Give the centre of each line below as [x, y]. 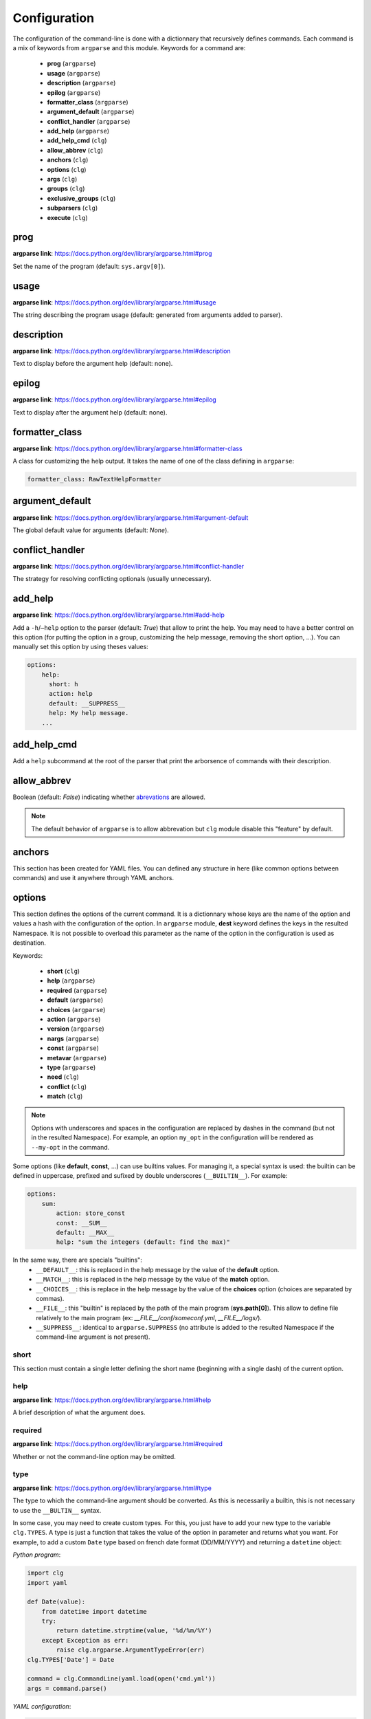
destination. [29, 943]
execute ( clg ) [67, 217]
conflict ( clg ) [67, 1086]
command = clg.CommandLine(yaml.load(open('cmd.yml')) [121, 1679]
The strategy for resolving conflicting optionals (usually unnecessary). [112, 579]
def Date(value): [56, 1602]
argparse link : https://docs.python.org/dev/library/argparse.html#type [112, 1488]
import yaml [47, 1583]
